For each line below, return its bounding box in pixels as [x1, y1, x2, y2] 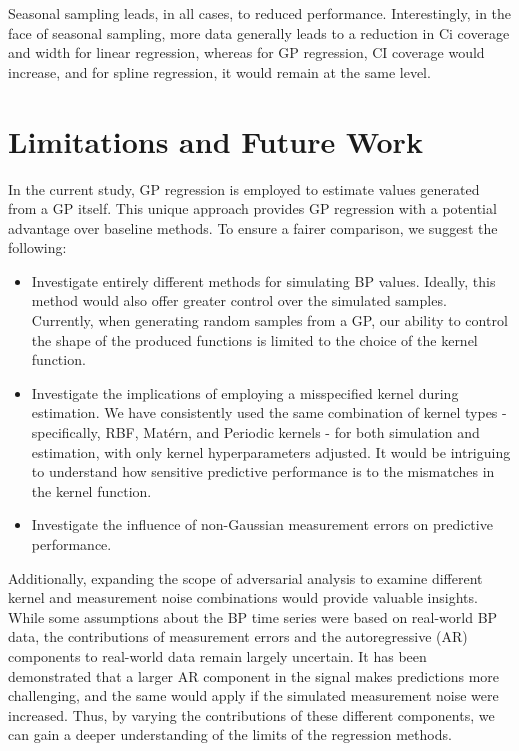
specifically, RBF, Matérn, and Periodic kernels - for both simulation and [31, 422, 480, 443]
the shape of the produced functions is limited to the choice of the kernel [31, 329, 478, 350]
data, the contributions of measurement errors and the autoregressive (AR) [8, 626, 468, 647]
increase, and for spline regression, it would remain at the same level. [8, 61, 431, 82]
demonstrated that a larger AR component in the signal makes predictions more [8, 665, 500, 686]
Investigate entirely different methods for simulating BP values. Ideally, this [31, 270, 496, 291]
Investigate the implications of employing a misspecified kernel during [31, 382, 459, 403]
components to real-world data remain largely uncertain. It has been [8, 645, 427, 666]
